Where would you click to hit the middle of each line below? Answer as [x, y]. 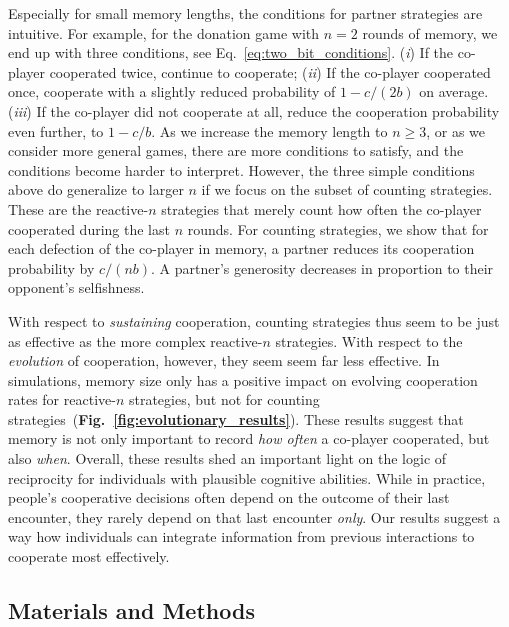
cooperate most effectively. [89, 556]
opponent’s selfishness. [76, 287]
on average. [454, 91]
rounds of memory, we [430, 32]
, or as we [456, 130]
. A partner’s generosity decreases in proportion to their [322, 267]
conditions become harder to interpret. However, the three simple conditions [241, 169]
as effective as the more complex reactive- [135, 340]
